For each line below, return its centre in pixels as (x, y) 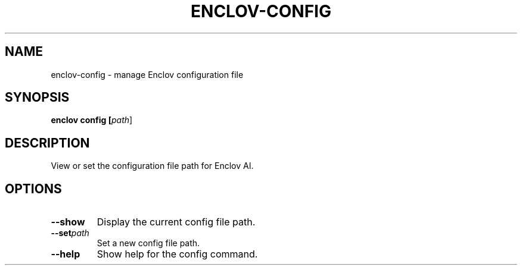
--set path (70, 233)
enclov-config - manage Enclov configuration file (147, 74)
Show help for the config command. (177, 254)
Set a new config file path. (148, 243)
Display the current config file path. (176, 222)
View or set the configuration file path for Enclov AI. (152, 166)
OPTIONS (33, 189)
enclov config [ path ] (92, 120)
